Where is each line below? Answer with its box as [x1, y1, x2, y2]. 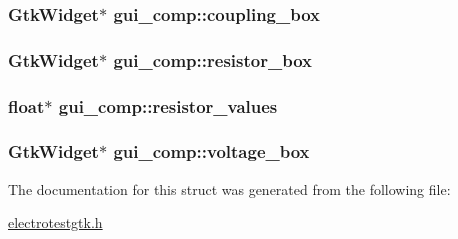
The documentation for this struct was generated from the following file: [8, 178, 451, 199]
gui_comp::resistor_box [113, 47, 312, 72]
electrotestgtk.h [8, 212, 103, 233]
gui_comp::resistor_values [58, 93, 278, 118]
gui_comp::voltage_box [113, 139, 310, 164]
